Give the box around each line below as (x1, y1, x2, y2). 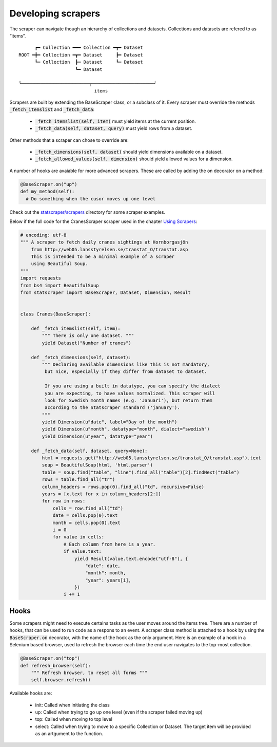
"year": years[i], (85, 577, 132, 583)
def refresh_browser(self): (20, 663, 91, 668)
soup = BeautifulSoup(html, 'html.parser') (42, 462, 153, 468)
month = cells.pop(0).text (52, 519, 121, 526)
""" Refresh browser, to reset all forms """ (31, 669, 148, 676)
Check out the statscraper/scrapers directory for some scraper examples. (9, 209, 166, 215)
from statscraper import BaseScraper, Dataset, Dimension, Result (20, 290, 191, 295)
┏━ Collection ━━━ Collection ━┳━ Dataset (34, 45, 143, 51)
